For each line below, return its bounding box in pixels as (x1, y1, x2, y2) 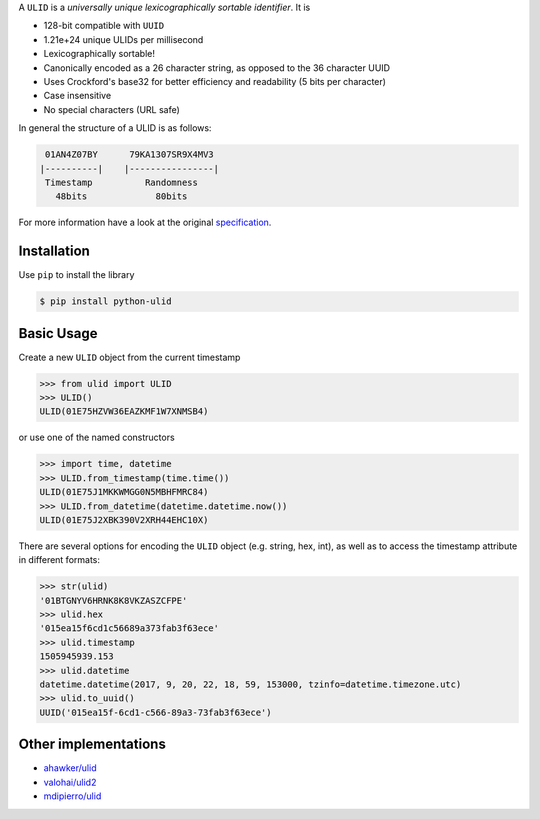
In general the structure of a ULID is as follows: (18, 122, 212, 134)
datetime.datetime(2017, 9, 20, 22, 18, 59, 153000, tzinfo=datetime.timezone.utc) (39, 679, 462, 690)
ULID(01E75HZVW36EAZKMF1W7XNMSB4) (39, 406, 209, 417)
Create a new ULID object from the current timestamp (18, 351, 241, 363)
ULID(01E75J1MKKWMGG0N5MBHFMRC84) (39, 486, 209, 498)
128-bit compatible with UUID (43, 20, 165, 32)
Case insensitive (43, 90, 112, 102)
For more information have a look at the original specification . (18, 216, 272, 229)
